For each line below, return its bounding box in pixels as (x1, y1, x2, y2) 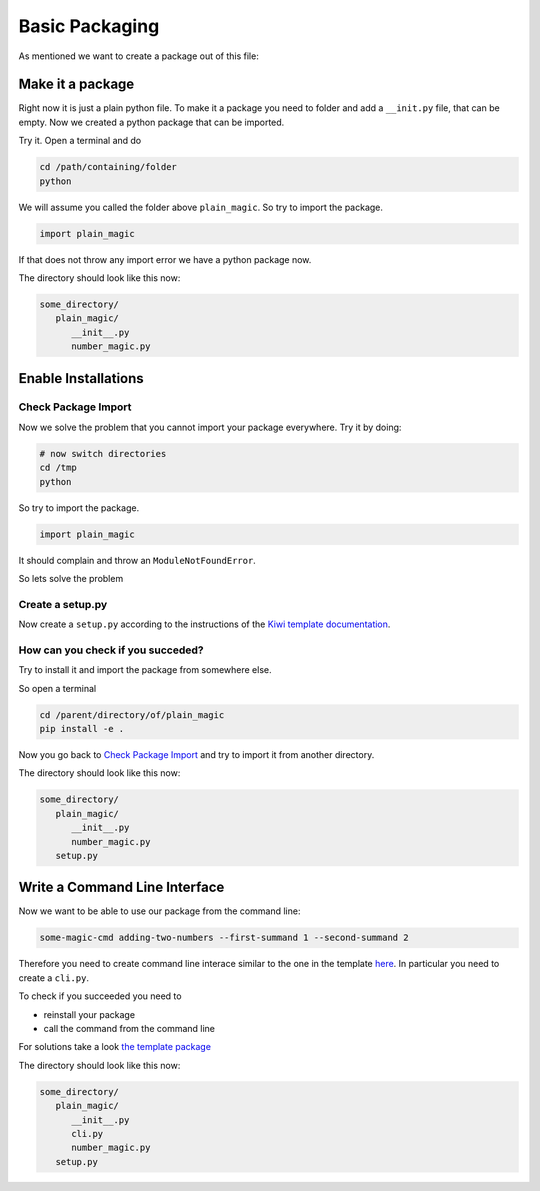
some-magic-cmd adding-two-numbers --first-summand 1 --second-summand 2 (39, 932, 409, 944)
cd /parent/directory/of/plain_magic (39, 709, 225, 720)
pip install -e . (39, 723, 125, 735)
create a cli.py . (18, 971, 90, 984)
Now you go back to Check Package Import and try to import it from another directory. (18, 749, 375, 760)
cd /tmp (39, 462, 77, 474)
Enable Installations (18, 370, 144, 387)
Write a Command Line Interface (18, 879, 225, 896)
